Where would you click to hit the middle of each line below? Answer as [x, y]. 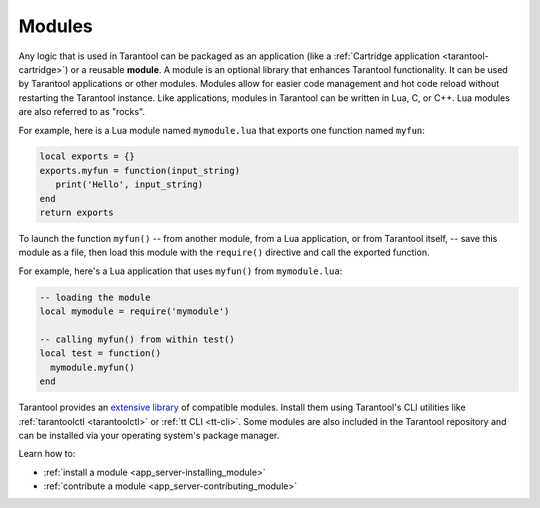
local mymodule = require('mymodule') [134, 311]
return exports [76, 213]
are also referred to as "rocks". [81, 112]
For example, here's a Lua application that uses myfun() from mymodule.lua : [180, 271]
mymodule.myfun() [92, 367]
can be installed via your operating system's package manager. [149, 435]
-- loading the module [95, 297]
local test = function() [100, 353]
